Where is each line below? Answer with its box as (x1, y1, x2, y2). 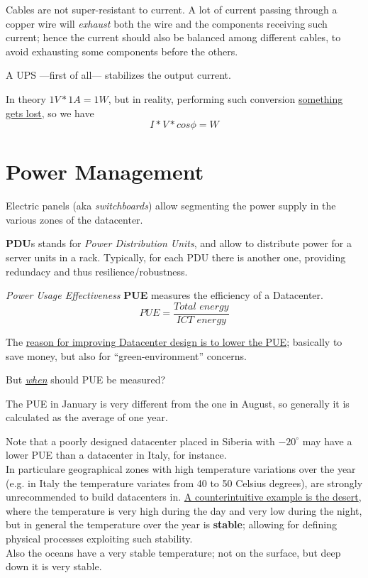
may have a (302, 433, 352, 448)
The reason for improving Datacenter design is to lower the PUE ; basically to (6, 334, 342, 349)
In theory (6, 91, 46, 106)
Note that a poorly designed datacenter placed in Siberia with (6, 433, 275, 448)
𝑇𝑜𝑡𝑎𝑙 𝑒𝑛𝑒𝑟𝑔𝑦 (174, 301, 229, 312)
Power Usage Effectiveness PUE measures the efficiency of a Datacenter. (6, 288, 323, 302)
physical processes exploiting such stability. (6, 531, 193, 546)
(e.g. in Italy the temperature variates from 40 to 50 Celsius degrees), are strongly (6, 475, 363, 490)
